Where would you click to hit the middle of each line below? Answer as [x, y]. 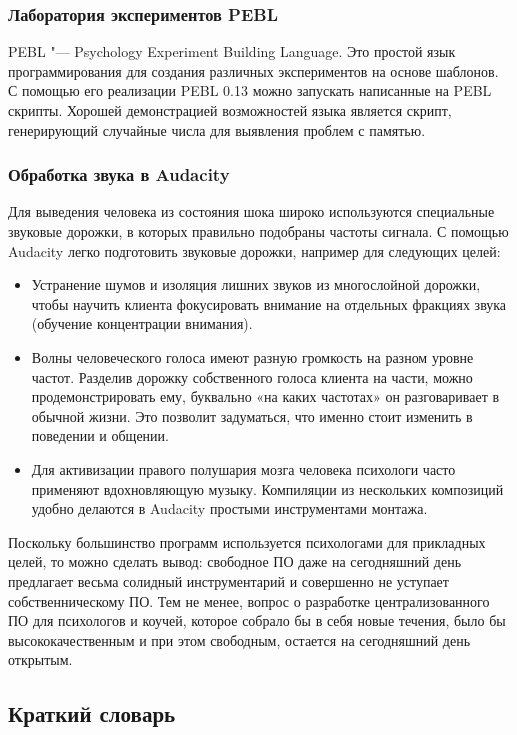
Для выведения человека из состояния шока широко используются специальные [251, 211]
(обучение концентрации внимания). [142, 323]
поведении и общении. [100, 435]
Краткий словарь [92, 713]
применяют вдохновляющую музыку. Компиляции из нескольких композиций [267, 488]
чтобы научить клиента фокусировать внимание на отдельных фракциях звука [269, 303]
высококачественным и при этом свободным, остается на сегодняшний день [239, 639]
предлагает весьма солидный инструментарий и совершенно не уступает [228, 580]
